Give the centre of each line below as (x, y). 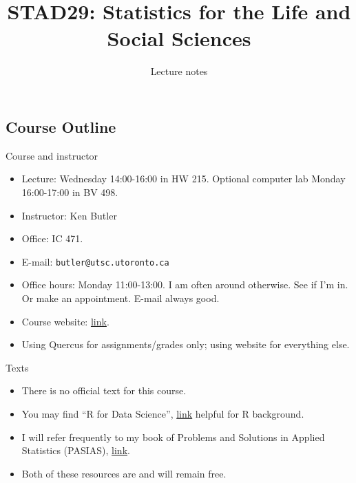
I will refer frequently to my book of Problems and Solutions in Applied (173, 437)
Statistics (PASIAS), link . (76, 450)
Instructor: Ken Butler (69, 215)
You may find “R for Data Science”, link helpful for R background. (163, 413)
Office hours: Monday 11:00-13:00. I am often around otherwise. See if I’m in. (185, 285)
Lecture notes (179, 71)
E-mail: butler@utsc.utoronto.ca (95, 261)
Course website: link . (65, 321)
